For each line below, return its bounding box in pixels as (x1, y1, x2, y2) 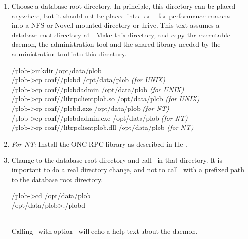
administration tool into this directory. (11, 48, 126, 58)
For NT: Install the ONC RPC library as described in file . (11, 138, 187, 148)
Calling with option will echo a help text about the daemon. (11, 225, 198, 236)
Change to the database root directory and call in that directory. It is (11, 155, 222, 165)
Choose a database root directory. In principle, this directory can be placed (11, 1, 236, 11)
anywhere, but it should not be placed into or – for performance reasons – (11, 10, 235, 20)
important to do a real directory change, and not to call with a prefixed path (11, 164, 244, 174)
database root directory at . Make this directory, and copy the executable (11, 29, 230, 39)
